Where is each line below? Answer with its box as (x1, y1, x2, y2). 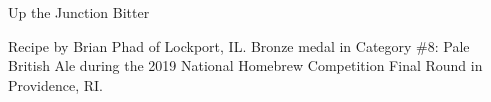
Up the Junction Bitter (8, 2, 150, 22)
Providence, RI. (8, 74, 103, 95)
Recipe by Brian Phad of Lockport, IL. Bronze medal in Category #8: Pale (8, 35, 470, 56)
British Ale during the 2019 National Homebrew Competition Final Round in (8, 55, 483, 76)
